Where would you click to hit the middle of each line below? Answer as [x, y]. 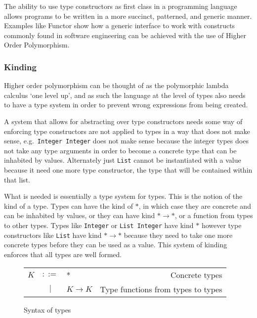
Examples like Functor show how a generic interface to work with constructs [120, 25]
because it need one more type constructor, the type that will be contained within [128, 170]
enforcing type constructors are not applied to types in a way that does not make [127, 131]
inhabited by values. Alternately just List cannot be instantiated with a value [123, 160]
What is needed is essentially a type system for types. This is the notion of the [123, 196]
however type [221, 225]
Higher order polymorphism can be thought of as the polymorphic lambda [116, 85]
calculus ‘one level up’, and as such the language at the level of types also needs [125, 95]
